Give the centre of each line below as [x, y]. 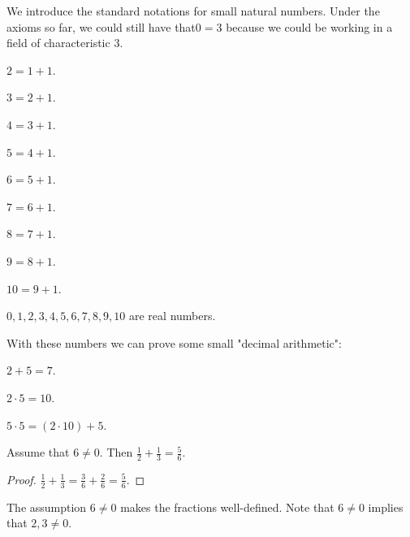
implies [386, 507]
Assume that [38, 452]
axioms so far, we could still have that [101, 26]
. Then [116, 452]
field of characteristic [58, 43]
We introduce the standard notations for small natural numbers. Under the [193, 11]
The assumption [47, 507]
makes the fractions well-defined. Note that [227, 507]
